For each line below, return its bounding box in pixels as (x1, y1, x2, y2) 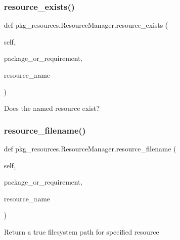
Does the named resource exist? (4, 103, 100, 113)
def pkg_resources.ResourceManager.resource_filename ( (4, 144, 176, 153)
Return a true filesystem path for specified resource (4, 226, 159, 237)
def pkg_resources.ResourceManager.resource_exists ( (4, 20, 168, 30)
